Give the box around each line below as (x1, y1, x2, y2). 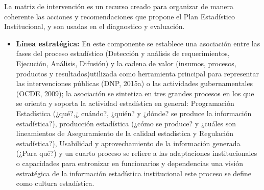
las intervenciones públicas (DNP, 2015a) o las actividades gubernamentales (16, 78, 253, 89)
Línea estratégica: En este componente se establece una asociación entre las (16, 38, 260, 48)
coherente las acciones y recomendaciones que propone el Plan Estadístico (4, 11, 235, 21)
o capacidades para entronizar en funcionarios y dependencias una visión (16, 157, 244, 168)
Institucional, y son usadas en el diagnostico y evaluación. (4, 21, 185, 32)
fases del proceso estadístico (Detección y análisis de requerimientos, (16, 48, 230, 59)
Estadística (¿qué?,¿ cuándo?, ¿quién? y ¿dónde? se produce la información (16, 107, 252, 118)
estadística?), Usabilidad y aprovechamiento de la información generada (16, 138, 241, 148)
